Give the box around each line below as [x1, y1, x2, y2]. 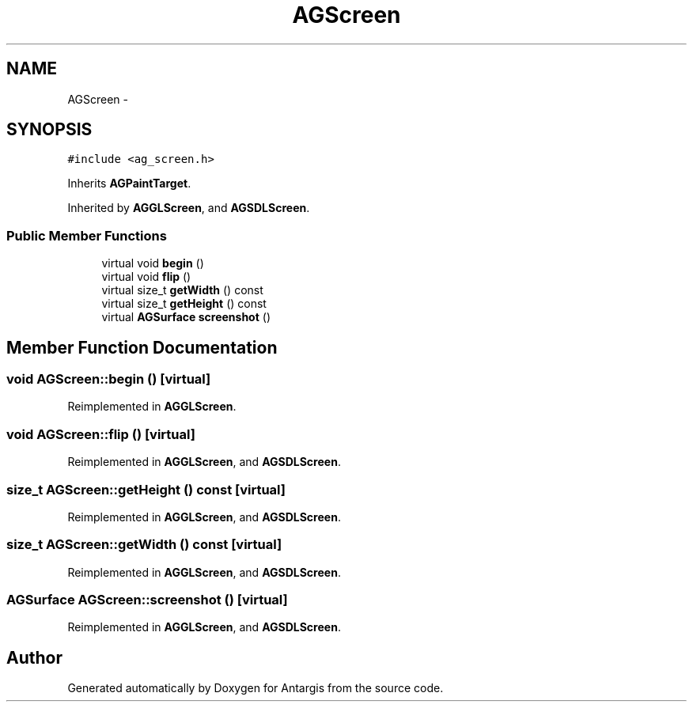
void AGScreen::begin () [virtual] [6, 371, 211, 388]
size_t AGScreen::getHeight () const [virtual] [6, 481, 286, 498]
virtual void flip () [101, 270, 191, 284]
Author [6, 647, 62, 668]
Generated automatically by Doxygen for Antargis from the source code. [67, 681, 444, 695]
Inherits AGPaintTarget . [67, 176, 191, 191]
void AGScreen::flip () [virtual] [6, 426, 195, 442]
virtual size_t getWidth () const [101, 283, 263, 297]
